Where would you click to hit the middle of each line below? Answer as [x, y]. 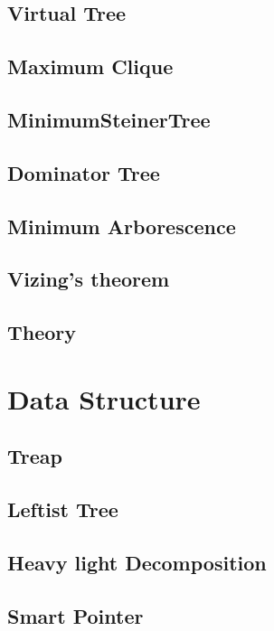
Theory [42, 332]
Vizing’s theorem [89, 279]
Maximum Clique [90, 66]
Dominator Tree [84, 172]
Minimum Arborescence [122, 226]
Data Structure [104, 398]
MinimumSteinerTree [109, 119]
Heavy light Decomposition [137, 562]
